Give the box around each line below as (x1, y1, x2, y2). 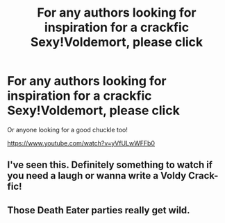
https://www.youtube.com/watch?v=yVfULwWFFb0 (7, 139, 155, 147)
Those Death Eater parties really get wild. (7, 204, 190, 216)
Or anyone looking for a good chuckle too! (7, 125, 128, 134)
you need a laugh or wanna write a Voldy (7, 170, 187, 181)
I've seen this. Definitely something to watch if (7, 159, 213, 171)
